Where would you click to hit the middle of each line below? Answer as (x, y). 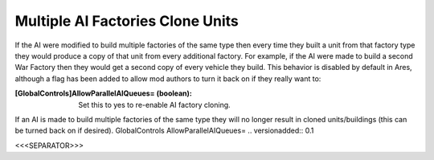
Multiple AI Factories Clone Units (127, 21)
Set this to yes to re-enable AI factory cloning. (154, 105)
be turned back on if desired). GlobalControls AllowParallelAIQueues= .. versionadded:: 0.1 (164, 131)
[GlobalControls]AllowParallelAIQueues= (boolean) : (104, 93)
